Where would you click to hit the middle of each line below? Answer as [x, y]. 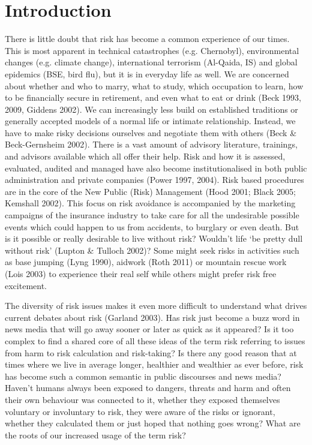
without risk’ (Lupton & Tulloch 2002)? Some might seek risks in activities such [152, 250]
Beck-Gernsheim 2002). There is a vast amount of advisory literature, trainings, [151, 144]
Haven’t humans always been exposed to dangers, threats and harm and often [148, 388]
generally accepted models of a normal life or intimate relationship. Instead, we [150, 121]
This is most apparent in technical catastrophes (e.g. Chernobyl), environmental [152, 50]
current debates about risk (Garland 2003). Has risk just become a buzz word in [152, 317]
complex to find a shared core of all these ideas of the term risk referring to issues [155, 340]
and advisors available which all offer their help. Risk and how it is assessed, [145, 156]
